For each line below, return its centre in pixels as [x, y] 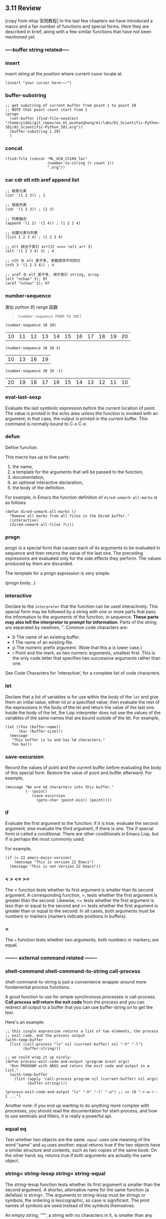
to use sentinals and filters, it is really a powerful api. [59, 1116]
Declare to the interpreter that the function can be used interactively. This [82, 606]
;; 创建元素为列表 [22, 232]
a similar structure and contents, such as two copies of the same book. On [81, 1150]
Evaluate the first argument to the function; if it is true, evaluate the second [82, 823]
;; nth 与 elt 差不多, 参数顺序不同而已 [43, 261]
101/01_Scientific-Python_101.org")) [44, 127]
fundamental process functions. [38, 987]
